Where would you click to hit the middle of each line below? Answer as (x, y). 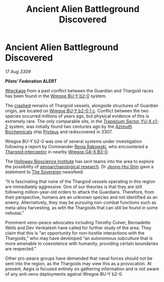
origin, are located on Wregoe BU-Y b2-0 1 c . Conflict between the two (77, 111)
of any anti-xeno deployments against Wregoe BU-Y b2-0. (64, 274)
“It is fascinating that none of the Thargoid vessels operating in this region (80, 181)
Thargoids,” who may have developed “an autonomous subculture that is (79, 238)
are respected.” (21, 248)
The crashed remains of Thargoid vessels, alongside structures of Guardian (82, 105)
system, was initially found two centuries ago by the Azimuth (71, 126)
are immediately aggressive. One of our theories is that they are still (74, 187)
